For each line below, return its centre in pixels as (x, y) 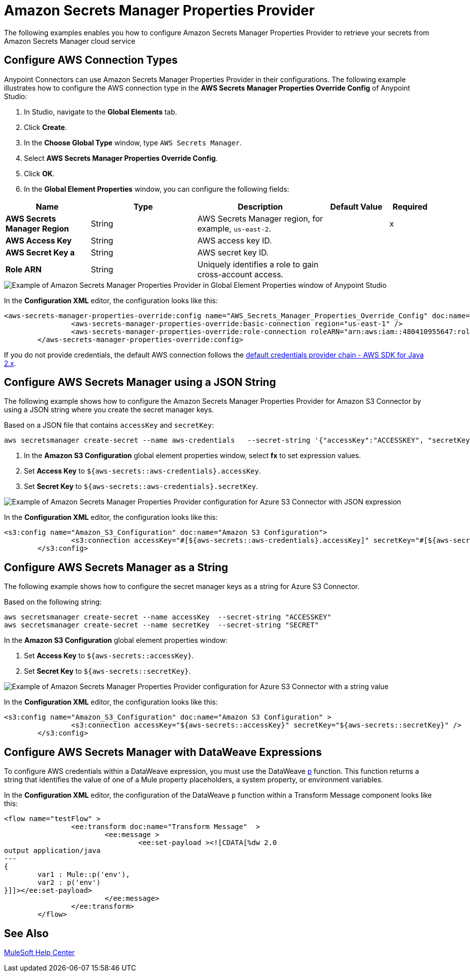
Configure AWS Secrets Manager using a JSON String (140, 382)
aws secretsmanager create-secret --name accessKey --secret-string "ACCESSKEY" (168, 617)
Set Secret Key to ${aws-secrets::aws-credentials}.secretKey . (141, 487)
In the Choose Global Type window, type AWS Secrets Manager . (133, 142)
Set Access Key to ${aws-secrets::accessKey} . (109, 656)
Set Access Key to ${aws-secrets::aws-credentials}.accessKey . (142, 471)
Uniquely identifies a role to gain (258, 264)
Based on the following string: (53, 602)
